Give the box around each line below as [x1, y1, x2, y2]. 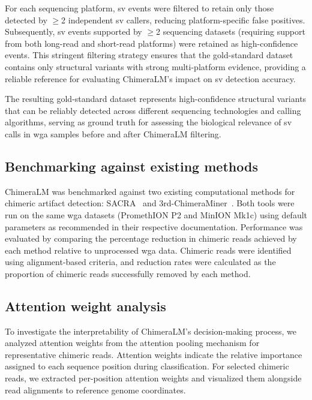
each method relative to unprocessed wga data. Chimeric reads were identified [5, 243, 292, 256]
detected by [5, 13, 47, 26]
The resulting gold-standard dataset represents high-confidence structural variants [5, 92, 307, 105]
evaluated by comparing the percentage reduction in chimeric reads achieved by [5, 232, 297, 245]
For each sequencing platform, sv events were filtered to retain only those [5, 2, 274, 14]
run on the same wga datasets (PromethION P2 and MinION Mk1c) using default [5, 208, 308, 221]
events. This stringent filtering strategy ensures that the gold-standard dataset [5, 49, 293, 61]
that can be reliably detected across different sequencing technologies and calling [5, 104, 301, 116]
